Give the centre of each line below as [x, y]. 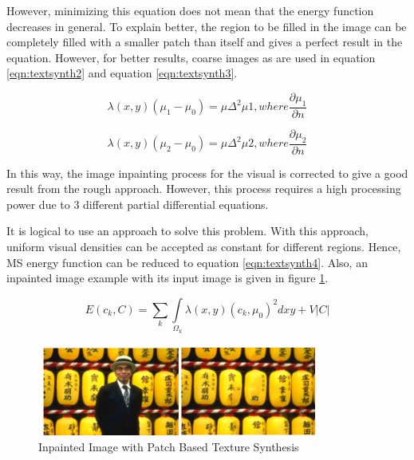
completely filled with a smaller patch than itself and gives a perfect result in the [205, 42]
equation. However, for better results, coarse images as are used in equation [191, 57]
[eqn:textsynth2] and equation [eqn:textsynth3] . [122, 73]
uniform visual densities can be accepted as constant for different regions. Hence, [204, 246]
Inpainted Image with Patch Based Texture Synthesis [169, 447]
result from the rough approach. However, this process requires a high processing [204, 189]
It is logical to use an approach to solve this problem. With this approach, [187, 231]
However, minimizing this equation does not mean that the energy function [190, 10]
